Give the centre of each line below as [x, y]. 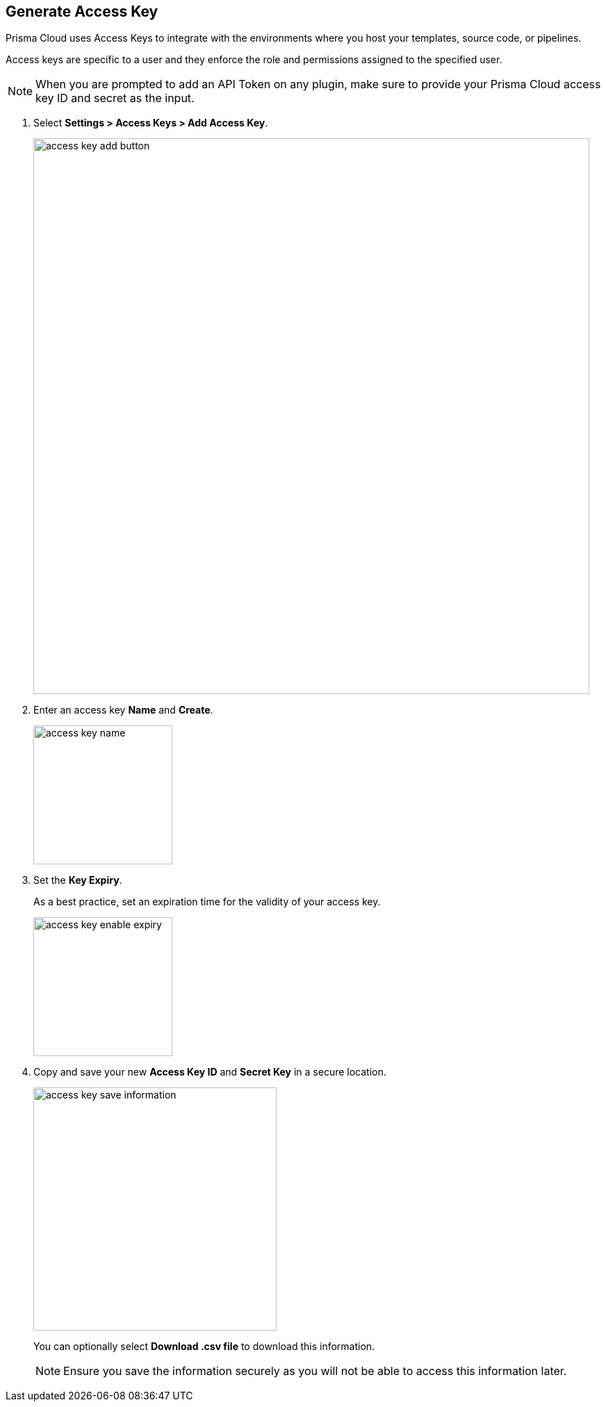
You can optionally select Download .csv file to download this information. [204, 1347]
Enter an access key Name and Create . [123, 710]
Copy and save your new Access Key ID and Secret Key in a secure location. [210, 1072]
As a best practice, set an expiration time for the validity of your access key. [207, 902]
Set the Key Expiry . [78, 880]
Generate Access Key [82, 11]
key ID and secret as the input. [115, 98]
